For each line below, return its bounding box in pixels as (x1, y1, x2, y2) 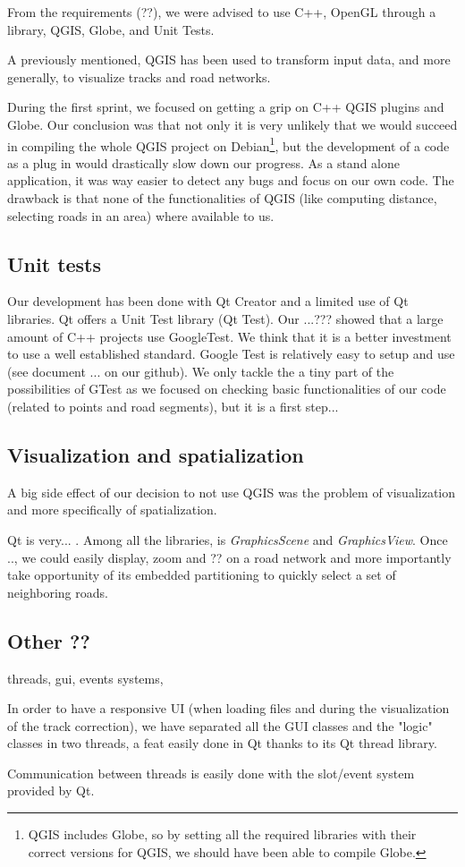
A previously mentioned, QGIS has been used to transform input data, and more (7, 50, 451, 69)
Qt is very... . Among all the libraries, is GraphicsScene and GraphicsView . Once (7, 530, 448, 548)
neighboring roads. (7, 582, 108, 601)
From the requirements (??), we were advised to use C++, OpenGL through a (7, 3, 436, 21)
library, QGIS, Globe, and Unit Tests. (7, 20, 215, 38)
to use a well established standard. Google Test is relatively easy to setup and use (7, 344, 455, 363)
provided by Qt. (7, 781, 95, 800)
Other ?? (7, 626, 90, 654)
